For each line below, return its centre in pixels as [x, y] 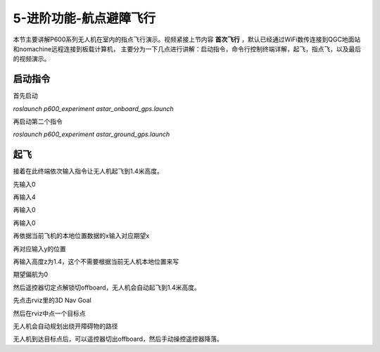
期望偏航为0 [31, 275]
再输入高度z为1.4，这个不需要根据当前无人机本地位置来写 [96, 262]
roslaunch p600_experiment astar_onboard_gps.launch [93, 108]
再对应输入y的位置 [39, 249]
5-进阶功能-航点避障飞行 [84, 18]
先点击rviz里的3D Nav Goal [52, 300]
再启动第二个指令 [38, 122]
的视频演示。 [32, 59]
